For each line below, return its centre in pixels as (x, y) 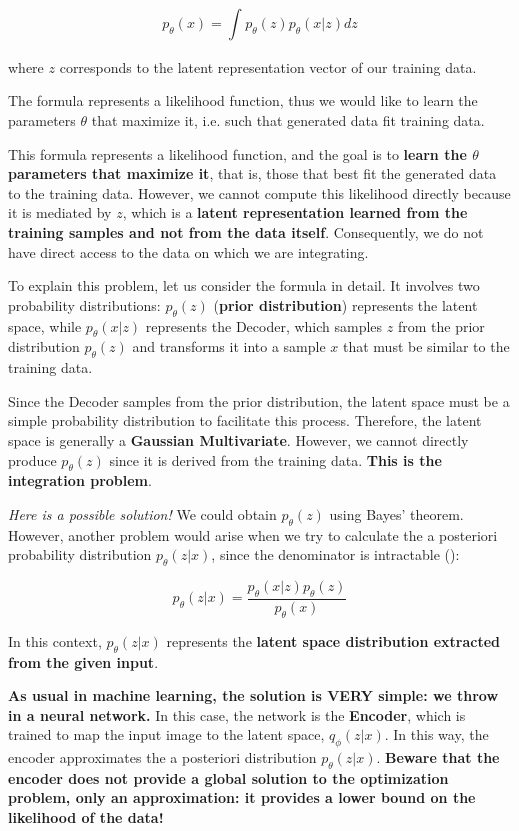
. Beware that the (438, 757)
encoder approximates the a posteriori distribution (162, 757)
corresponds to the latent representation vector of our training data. (268, 66)
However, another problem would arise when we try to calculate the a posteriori (253, 534)
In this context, (55, 640)
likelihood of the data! (86, 817)
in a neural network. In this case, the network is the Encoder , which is (237, 714)
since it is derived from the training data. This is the (275, 459)
